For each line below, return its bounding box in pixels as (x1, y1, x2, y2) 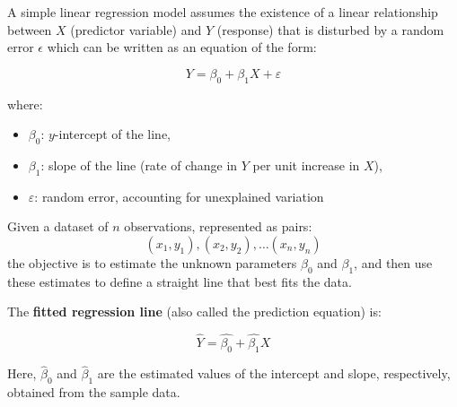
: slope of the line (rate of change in (40, 155, 238, 174)
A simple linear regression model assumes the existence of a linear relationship (7, 3, 438, 21)
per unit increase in (252, 155, 360, 174)
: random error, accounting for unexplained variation (34, 186, 324, 205)
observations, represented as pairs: (124, 217, 312, 236)
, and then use (354, 253, 433, 272)
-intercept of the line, (54, 125, 171, 143)
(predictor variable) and (70, 20, 202, 39)
